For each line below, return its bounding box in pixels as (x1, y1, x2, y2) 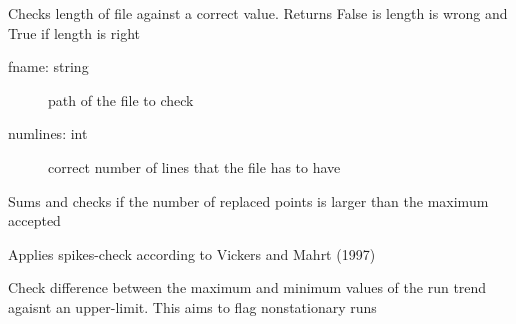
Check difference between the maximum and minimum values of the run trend (8, 277, 487, 298)
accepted (8, 210, 61, 231)
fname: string (8, 56, 89, 77)
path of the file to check (48, 89, 194, 110)
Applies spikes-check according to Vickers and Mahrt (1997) (8, 243, 376, 264)
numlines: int (8, 123, 88, 144)
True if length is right (8, 22, 141, 43)
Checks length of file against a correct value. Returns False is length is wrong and (8, 3, 508, 23)
